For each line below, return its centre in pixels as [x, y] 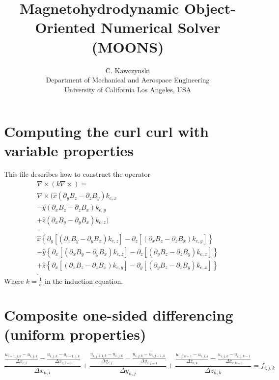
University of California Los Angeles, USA [128, 89]
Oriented [65, 27]
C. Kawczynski [128, 70]
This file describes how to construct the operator [77, 174]
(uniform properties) [75, 334]
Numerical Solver [161, 27]
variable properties [69, 150]
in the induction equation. [84, 281]
